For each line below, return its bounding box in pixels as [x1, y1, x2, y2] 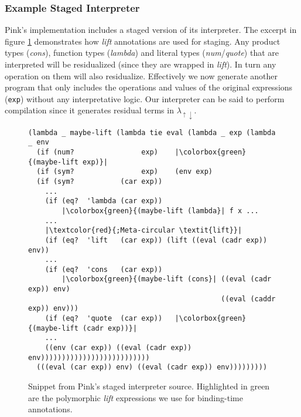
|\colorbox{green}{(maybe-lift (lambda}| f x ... [61, 206, 259, 215]
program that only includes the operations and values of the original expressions [5, 81, 293, 93]
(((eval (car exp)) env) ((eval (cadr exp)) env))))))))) [36, 363, 268, 372]
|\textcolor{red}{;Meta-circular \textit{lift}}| [45, 226, 242, 235]
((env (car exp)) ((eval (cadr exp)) [45, 344, 192, 352]
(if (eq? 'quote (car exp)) [45, 314, 163, 323]
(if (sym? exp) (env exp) [36, 167, 213, 176]
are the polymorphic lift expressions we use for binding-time [28, 391, 243, 403]
